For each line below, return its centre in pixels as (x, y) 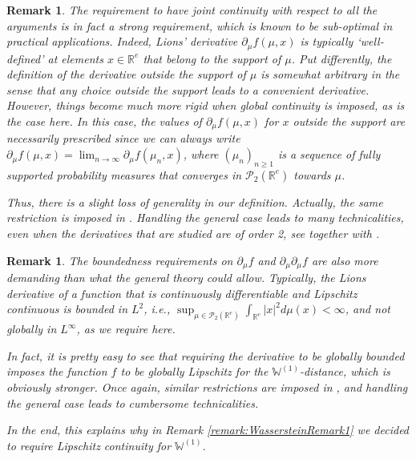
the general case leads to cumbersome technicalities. (133, 403)
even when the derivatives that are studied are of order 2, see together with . (193, 234)
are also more (345, 260)
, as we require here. (126, 329)
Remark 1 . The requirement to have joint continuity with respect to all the (192, 10)
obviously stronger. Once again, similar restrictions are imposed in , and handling (207, 387)
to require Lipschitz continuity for (89, 445)
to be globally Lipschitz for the (194, 371)
